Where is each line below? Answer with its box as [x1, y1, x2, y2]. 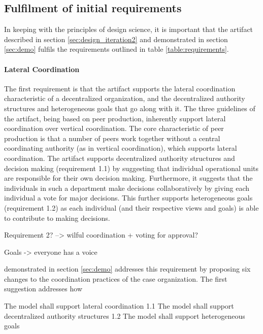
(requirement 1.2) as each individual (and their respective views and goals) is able [4, 202, 259, 213]
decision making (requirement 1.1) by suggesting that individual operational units [4, 162, 258, 173]
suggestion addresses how [4, 283, 83, 294]
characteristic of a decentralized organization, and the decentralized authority [4, 93, 245, 104]
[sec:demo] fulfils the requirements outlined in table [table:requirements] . [4, 44, 229, 54]
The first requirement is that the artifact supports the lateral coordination [4, 83, 236, 93]
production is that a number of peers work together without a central [4, 132, 220, 143]
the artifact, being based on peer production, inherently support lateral [4, 113, 226, 123]
